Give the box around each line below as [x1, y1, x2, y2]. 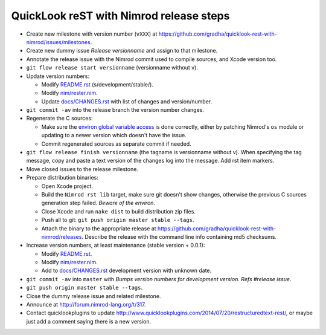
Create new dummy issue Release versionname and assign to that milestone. [26, 47, 218, 54]
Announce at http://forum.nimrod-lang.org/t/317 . [26, 301, 146, 308]
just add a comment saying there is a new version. [26, 317, 152, 325]
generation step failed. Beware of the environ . [41, 200, 156, 207]
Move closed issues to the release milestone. [26, 165, 139, 172]
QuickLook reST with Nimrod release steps [11, 9, 230, 22]
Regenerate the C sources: [26, 115, 93, 122]
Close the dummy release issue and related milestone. [26, 292, 161, 299]
